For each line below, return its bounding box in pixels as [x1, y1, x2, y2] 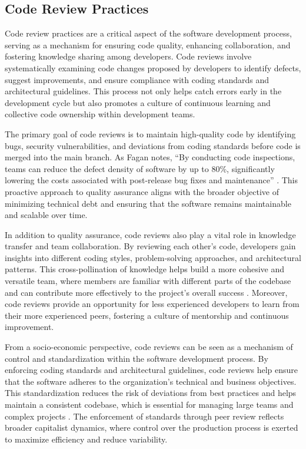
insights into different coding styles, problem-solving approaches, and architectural [5, 251, 301, 263]
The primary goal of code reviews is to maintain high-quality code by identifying [5, 127, 296, 140]
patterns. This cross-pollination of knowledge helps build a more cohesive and [5, 263, 285, 275]
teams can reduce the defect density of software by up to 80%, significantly [5, 162, 275, 174]
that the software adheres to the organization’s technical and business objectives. [5, 375, 297, 387]
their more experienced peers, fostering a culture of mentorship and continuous [5, 309, 289, 321]
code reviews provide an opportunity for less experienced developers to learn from [5, 298, 300, 310]
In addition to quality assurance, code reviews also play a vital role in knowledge [5, 228, 296, 240]
